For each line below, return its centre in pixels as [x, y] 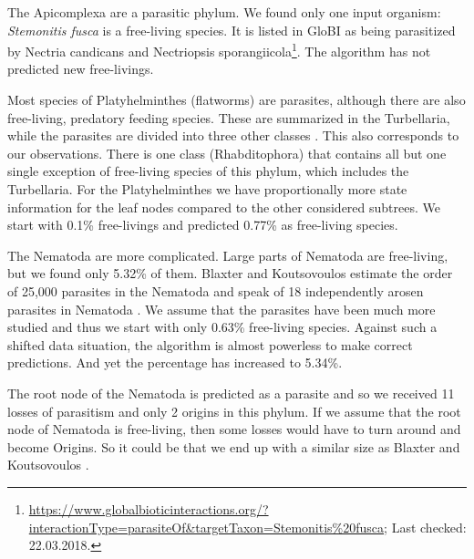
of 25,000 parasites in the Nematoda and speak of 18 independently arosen [216, 290]
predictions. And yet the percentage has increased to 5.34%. [175, 362]
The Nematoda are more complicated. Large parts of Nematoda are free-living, [228, 255]
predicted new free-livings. [81, 69]
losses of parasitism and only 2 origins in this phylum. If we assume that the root [234, 411]
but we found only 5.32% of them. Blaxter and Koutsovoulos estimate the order [230, 273]
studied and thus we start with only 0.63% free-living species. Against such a [222, 327]
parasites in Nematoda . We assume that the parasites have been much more [222, 309]
